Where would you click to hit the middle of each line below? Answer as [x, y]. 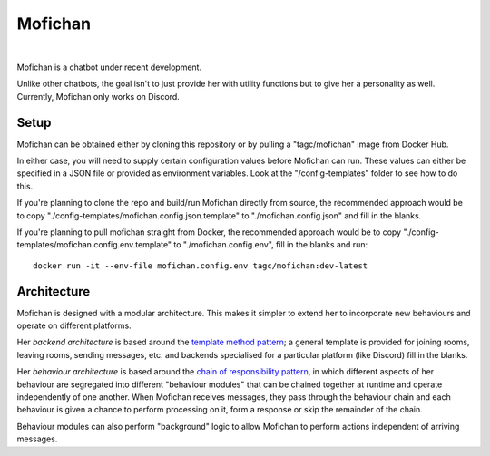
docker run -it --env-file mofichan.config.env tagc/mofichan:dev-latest [201, 266]
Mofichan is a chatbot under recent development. [109, 67]
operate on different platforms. [74, 325]
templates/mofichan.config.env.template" [94, 245]
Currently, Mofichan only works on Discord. [98, 96]
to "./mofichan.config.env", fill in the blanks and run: [270, 245]
